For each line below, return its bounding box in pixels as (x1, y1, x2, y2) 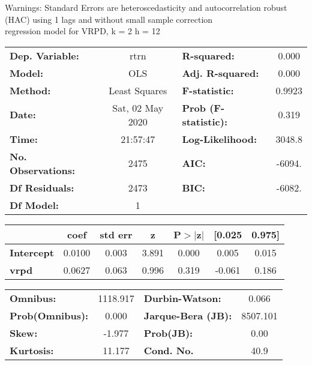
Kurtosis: (10, 343, 54, 357)
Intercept (10, 245, 54, 259)
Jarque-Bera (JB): (143, 308, 232, 322)
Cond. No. (143, 343, 194, 357)
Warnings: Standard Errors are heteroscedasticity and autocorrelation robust (5, 1, 287, 13)
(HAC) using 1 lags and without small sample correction (5, 13, 213, 25)
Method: (10, 83, 51, 97)
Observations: (10, 163, 76, 177)
